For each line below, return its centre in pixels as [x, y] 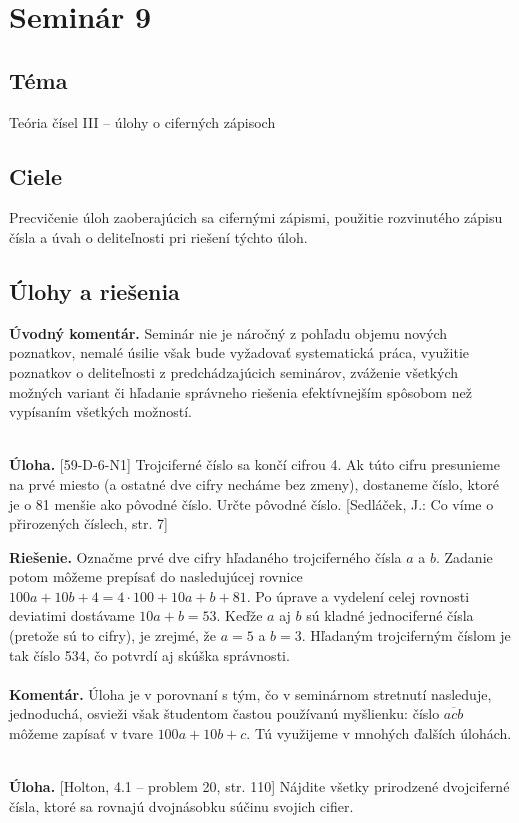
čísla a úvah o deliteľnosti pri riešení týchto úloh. [158, 236]
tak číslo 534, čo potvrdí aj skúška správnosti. [149, 654]
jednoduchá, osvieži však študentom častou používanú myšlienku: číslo [224, 713]
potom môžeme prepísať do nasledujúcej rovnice [156, 576]
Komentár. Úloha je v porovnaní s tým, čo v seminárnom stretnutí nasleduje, [250, 693]
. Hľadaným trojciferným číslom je [406, 635]
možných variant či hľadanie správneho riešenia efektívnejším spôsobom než [240, 391]
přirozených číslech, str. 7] [88, 523]
